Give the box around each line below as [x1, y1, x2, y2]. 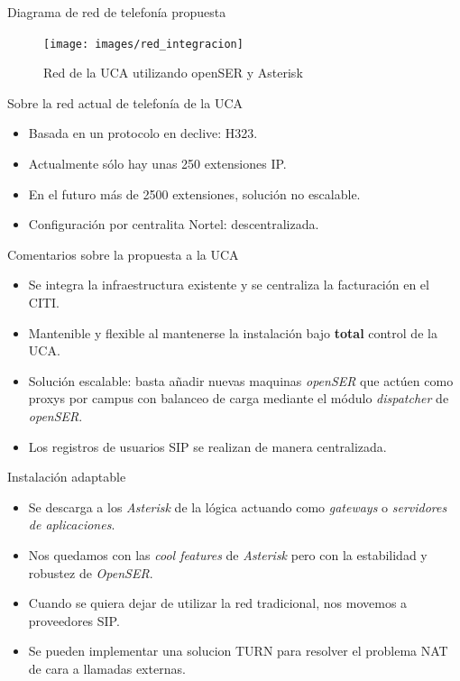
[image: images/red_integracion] [43, 37, 244, 51]
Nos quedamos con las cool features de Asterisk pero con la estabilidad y [28, 545, 428, 564]
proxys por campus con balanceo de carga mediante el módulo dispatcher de [28, 389, 449, 408]
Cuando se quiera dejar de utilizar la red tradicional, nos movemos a [28, 594, 408, 612]
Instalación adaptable [7, 467, 126, 486]
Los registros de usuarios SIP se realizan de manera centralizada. [28, 437, 387, 456]
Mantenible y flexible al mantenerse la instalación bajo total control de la [28, 323, 437, 342]
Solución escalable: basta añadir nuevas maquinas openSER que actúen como [28, 371, 454, 390]
